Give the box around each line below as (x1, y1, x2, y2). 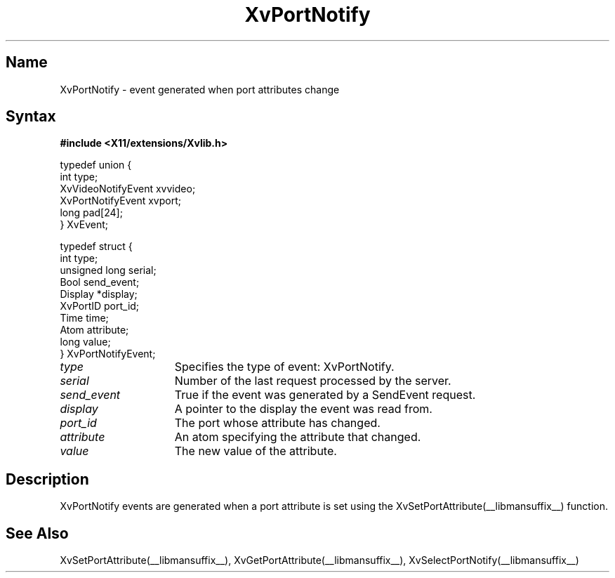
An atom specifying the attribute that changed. (174, 430, 421, 445)
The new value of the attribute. (174, 444, 337, 459)
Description (6, 470, 89, 488)
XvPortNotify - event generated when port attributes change (60, 83, 340, 96)
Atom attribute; (60, 324, 129, 336)
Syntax (6, 107, 56, 126)
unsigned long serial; (60, 264, 157, 277)
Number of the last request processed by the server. (174, 374, 451, 388)
